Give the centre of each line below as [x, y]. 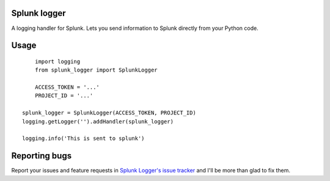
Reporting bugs [42, 156]
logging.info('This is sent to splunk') [83, 139]
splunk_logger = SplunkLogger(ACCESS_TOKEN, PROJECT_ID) [109, 113]
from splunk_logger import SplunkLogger [96, 70]
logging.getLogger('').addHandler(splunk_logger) [98, 121]
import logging [57, 61]
